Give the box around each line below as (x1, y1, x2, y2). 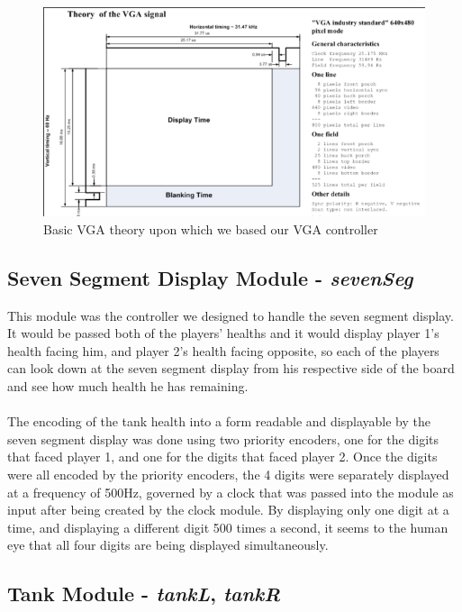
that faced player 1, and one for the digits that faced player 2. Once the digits (7, 447, 438, 466)
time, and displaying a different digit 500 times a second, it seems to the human (7, 517, 448, 536)
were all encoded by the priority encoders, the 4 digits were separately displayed (7, 465, 449, 484)
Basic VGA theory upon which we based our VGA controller (43, 219, 378, 238)
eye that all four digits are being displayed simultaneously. (7, 535, 329, 554)
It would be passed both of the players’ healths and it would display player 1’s (7, 324, 439, 343)
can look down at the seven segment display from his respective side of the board (7, 359, 455, 378)
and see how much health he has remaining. (7, 377, 249, 396)
